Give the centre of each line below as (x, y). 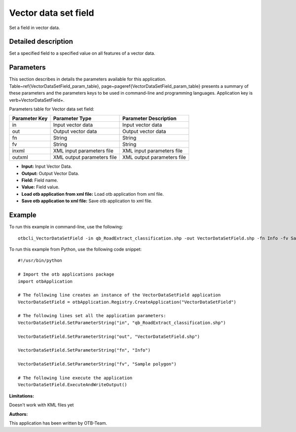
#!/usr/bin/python (40, 261)
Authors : (18, 414)
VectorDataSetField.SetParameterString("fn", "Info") (84, 350)
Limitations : (22, 396)
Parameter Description (150, 118)
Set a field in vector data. (35, 28)
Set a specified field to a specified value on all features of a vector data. (82, 53)
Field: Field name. (40, 180)
